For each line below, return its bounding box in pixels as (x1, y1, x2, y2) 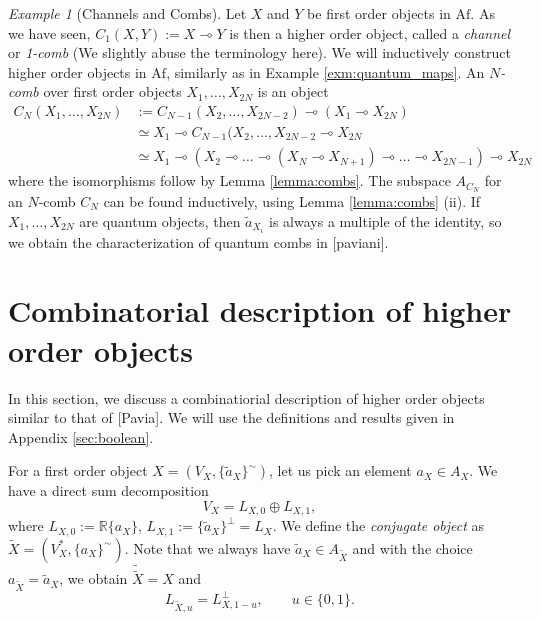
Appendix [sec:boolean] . (8, 426, 154, 447)
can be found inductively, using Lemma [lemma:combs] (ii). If (103, 190, 481, 211)
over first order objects (43, 81, 182, 102)
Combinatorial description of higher (8, 290, 512, 331)
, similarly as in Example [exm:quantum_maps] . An (166, 61, 485, 82)
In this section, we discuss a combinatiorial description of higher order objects (8, 387, 485, 408)
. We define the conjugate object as (272, 515, 485, 536)
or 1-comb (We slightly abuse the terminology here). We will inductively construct (8, 42, 512, 63)
